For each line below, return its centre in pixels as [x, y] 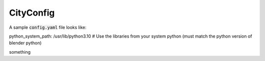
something [20, 52]
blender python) [25, 43]
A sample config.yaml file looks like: [48, 27]
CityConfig [32, 13]
